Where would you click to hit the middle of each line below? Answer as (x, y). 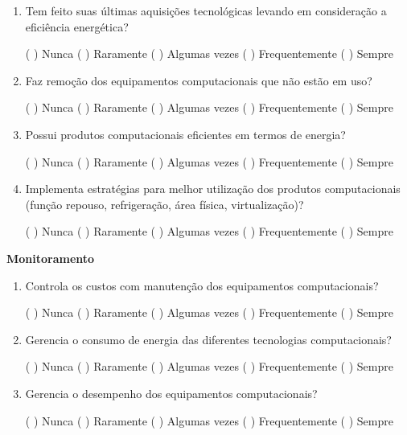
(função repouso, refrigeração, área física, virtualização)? (164, 204)
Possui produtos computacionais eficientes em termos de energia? (185, 134)
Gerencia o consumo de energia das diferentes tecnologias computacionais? (208, 339)
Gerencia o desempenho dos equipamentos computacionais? (171, 393)
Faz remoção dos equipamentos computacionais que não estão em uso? (199, 80)
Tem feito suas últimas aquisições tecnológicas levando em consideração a (206, 10)
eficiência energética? (77, 26)
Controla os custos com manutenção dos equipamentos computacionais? (202, 285)
